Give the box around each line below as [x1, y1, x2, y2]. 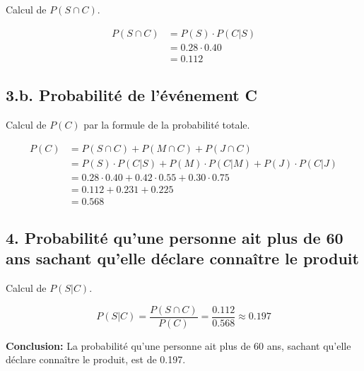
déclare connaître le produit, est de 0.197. [6, 352, 186, 367]
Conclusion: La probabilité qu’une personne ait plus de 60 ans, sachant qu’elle [6, 338, 351, 353]
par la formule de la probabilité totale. [83, 117, 250, 131]
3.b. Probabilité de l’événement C [6, 84, 258, 106]
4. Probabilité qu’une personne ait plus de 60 [6, 227, 344, 249]
